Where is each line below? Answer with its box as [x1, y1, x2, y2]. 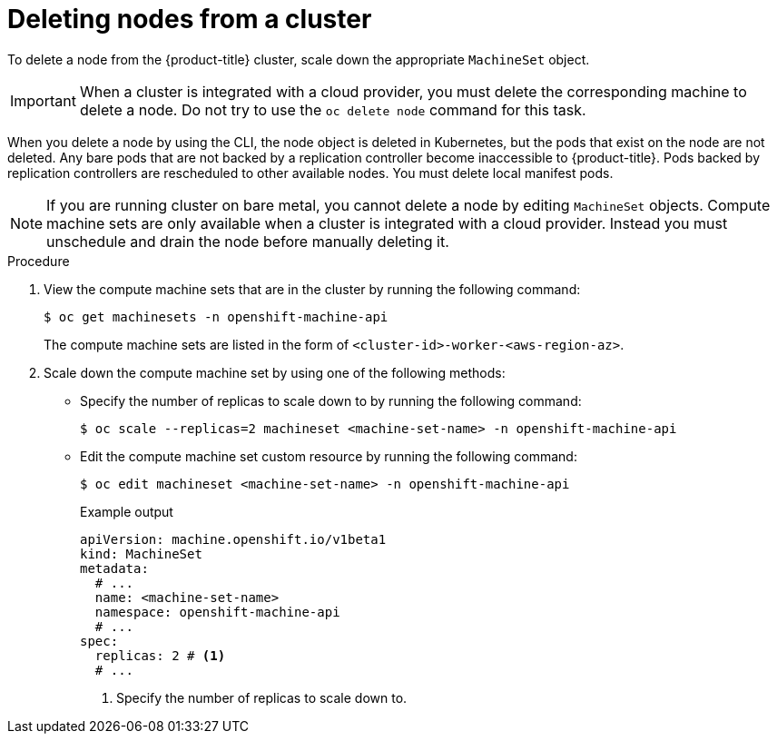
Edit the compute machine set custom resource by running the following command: [80, 448, 577, 464]
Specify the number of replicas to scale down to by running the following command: [80, 392, 582, 409]
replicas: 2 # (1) [94, 647, 226, 663]
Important [10, 91, 76, 110]
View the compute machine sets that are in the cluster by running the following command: [44, 281, 581, 297]
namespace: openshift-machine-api [94, 604, 340, 619]
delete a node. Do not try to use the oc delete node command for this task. [79, 100, 586, 119]
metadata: [80, 560, 149, 576]
